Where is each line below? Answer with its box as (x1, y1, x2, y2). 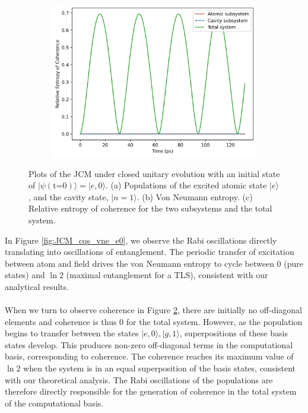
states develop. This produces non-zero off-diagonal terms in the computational (5, 338, 293, 351)
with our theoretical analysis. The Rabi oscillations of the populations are (5, 373, 273, 386)
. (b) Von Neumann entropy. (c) (136, 190, 253, 203)
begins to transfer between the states (5, 327, 139, 339)
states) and (5, 269, 45, 281)
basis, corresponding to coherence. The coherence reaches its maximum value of (5, 350, 294, 362)
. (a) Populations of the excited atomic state (106, 179, 267, 191)
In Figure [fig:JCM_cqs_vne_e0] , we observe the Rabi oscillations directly (5, 234, 277, 246)
